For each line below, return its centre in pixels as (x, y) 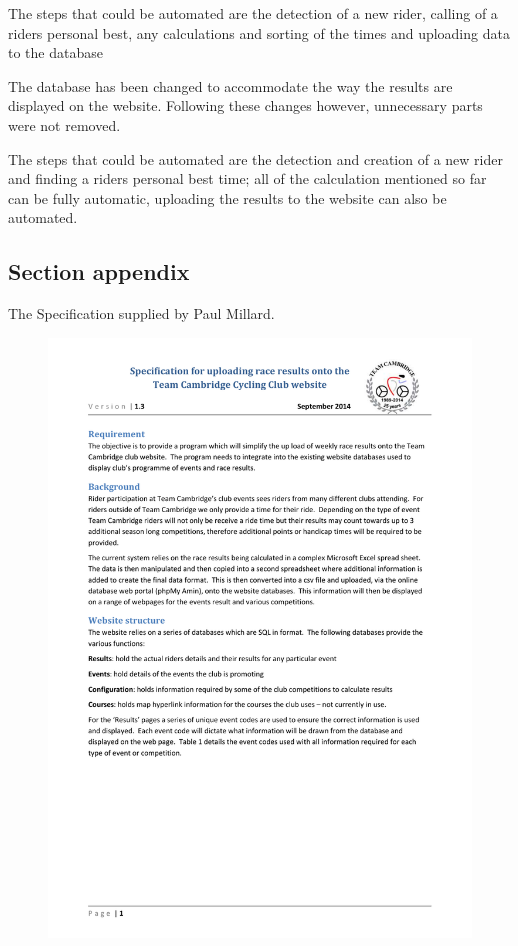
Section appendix (99, 271)
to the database (55, 52)
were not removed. (64, 124)
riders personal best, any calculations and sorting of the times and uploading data (259, 32)
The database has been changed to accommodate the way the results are (230, 85)
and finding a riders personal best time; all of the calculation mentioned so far (247, 178)
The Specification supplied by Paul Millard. (141, 313)
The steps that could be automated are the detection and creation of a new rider (255, 158)
